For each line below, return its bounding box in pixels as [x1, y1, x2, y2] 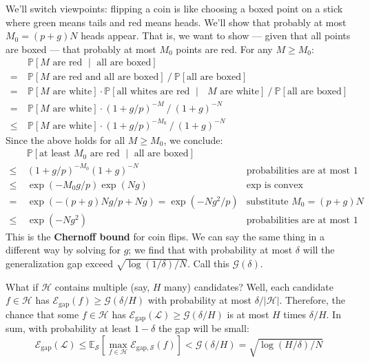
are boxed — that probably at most [6, 41, 156, 56]
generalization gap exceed [6, 256, 113, 270]
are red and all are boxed [52, 72, 159, 83]
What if [6, 279, 39, 293]
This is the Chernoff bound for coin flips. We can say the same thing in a [6, 229, 325, 243]
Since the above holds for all [6, 132, 125, 147]
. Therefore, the [279, 293, 345, 307]
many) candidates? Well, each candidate [164, 279, 333, 293]
